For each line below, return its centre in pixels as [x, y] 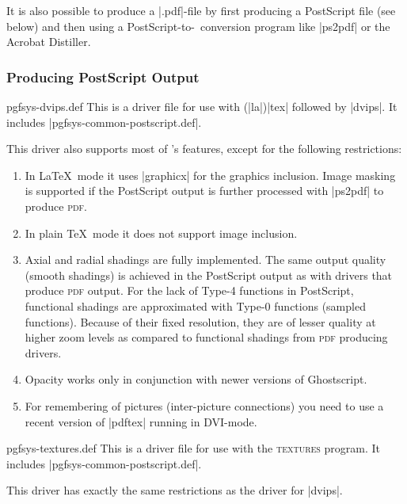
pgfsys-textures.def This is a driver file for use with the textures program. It [194, 448]
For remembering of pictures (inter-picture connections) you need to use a [204, 405]
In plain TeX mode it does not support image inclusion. [161, 233]
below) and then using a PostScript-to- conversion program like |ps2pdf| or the [198, 26]
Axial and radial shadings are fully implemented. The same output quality [205, 260]
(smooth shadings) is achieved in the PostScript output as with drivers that [209, 275]
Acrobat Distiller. [49, 42]
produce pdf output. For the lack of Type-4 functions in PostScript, [189, 290]
